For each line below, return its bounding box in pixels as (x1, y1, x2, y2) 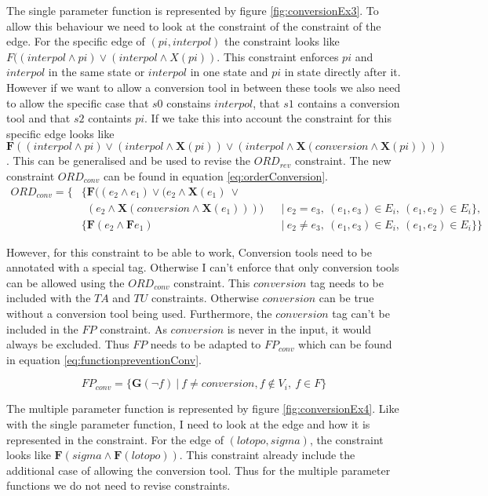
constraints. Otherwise (151, 290, 259, 306)
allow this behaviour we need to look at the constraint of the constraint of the (6, 17, 381, 34)
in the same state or (48, 64, 145, 80)
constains (166, 94, 211, 111)
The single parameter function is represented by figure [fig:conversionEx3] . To (6, 2, 379, 18)
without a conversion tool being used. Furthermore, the (6, 305, 272, 321)
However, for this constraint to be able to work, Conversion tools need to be (6, 243, 372, 260)
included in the (6, 320, 78, 337)
